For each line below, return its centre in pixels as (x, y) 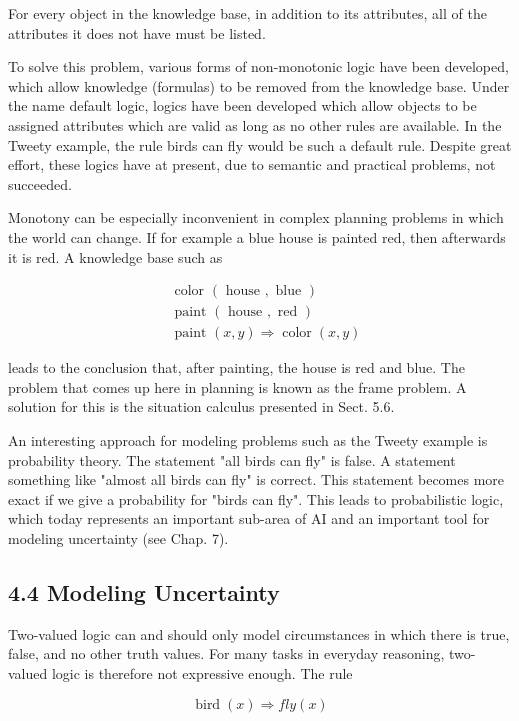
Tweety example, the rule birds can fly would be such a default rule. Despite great (260, 144)
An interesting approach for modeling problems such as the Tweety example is (248, 440)
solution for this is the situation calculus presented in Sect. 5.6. (201, 406)
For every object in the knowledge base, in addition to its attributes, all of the (247, 13)
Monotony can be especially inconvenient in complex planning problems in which (256, 217)
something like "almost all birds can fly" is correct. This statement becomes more (256, 479)
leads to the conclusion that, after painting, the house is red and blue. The (236, 367)
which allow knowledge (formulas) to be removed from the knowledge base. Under (259, 85)
